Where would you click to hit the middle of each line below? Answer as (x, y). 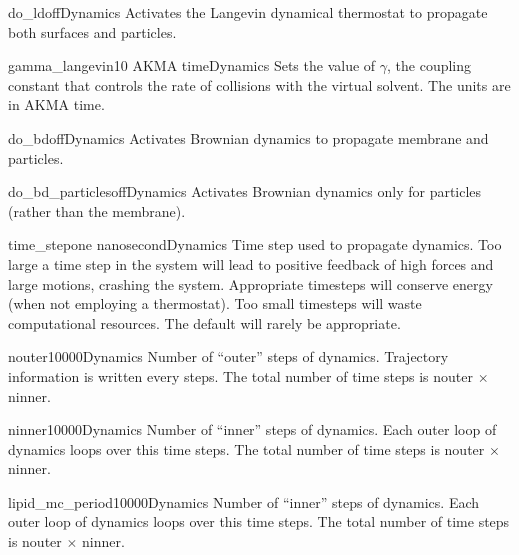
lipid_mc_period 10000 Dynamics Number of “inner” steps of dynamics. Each (244, 501)
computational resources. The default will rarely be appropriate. (204, 322)
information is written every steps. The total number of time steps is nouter (240, 375)
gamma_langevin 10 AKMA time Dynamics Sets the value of (192, 65)
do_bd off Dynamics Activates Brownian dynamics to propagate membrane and (248, 137)
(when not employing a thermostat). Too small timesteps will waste (215, 303)
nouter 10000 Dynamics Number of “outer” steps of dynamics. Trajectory (228, 356)
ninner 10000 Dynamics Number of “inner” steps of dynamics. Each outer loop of (252, 429)
